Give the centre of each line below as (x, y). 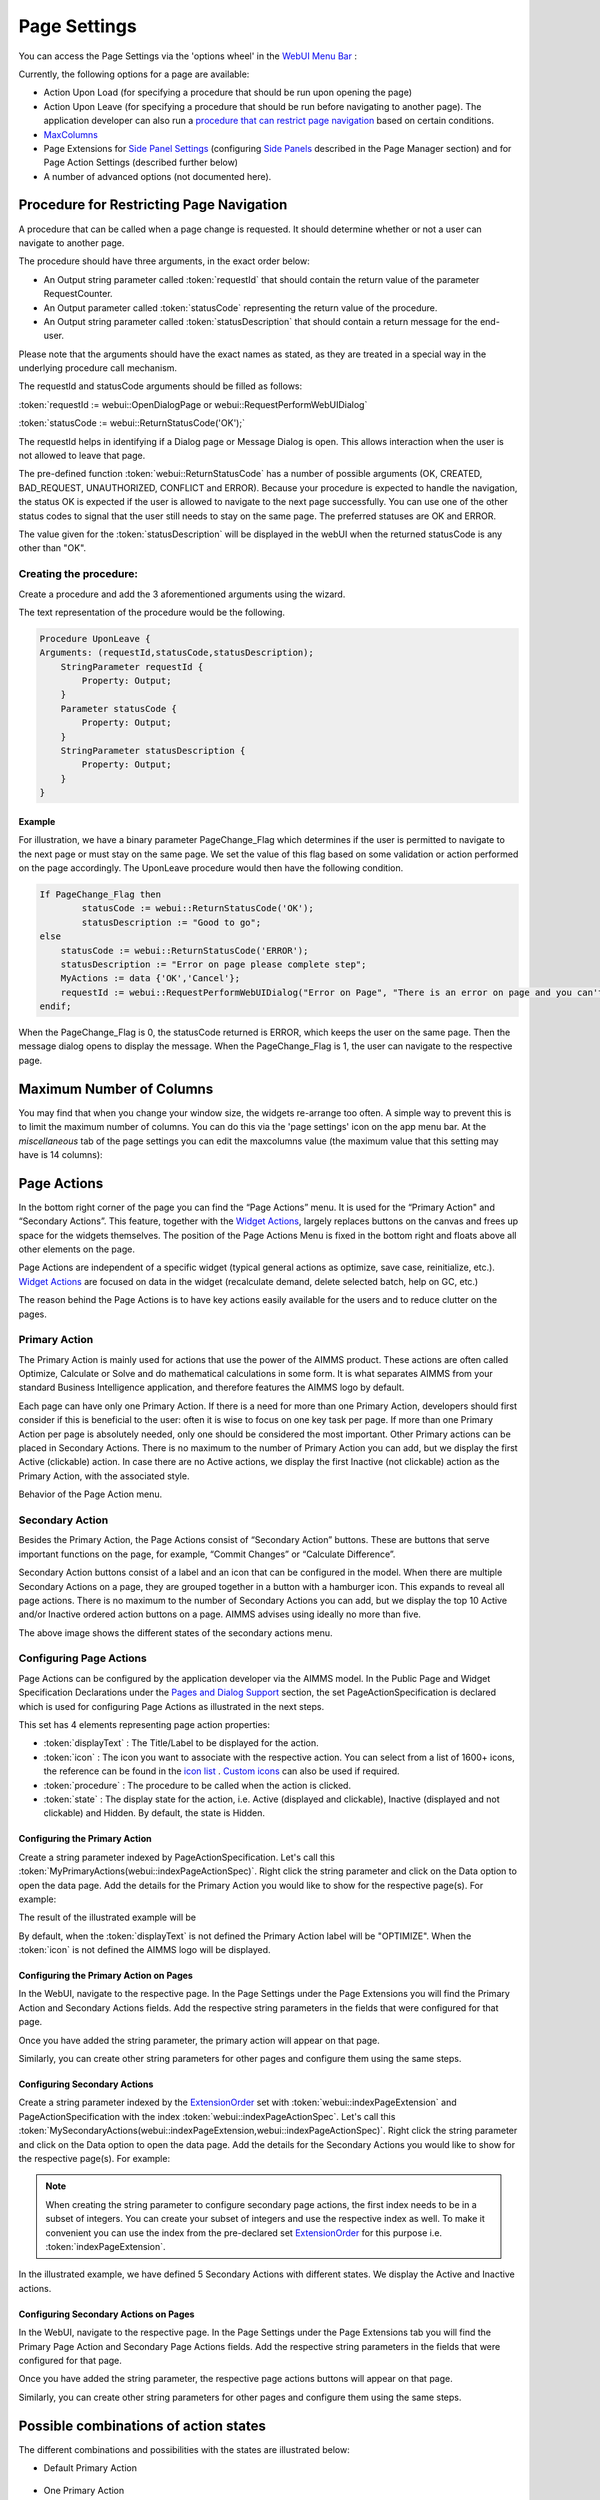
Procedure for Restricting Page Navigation (153, 205)
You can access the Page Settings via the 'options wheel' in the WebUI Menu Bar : (187, 56)
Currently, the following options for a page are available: (134, 74)
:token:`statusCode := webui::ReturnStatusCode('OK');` (131, 423)
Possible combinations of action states (142, 2425)
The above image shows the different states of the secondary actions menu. (176, 1632)
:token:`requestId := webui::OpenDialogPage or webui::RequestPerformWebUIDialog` (193, 404)
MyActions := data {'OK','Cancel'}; (150, 978)
